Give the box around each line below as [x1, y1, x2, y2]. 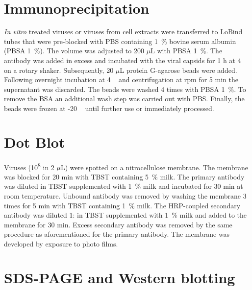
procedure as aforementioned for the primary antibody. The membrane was [4, 229, 230, 239]
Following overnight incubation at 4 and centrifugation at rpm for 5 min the [4, 74, 238, 85]
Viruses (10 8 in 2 [4, 160, 54, 172]
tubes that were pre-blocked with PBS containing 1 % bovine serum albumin [4, 36, 236, 46]
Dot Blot [4, 132, 65, 152]
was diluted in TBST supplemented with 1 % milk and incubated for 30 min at [4, 181, 243, 191]
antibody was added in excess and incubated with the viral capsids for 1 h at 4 [4, 55, 241, 65]
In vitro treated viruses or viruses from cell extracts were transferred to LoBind [4, 26, 243, 37]
